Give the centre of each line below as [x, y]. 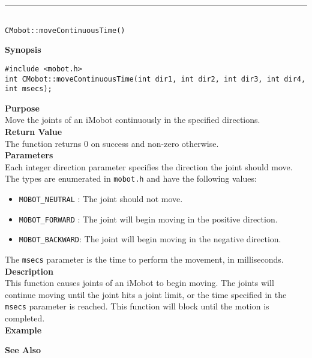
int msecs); [28, 89]
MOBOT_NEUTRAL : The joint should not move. [101, 199]
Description [29, 271]
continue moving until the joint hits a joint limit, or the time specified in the [146, 294]
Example [23, 330]
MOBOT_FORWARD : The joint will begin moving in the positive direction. [148, 219]
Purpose [22, 108]
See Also [23, 350]
